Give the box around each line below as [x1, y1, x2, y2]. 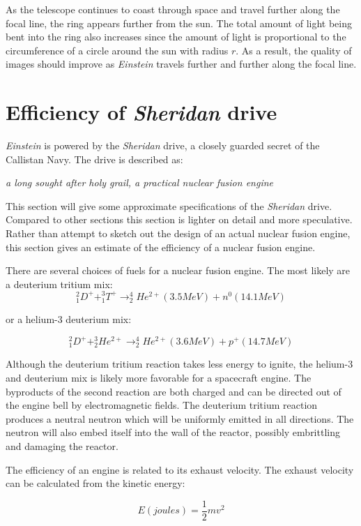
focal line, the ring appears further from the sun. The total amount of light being [6, 15, 353, 30]
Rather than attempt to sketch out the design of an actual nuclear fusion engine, [6, 226, 351, 241]
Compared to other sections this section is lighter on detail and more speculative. [6, 212, 353, 227]
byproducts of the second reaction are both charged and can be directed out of [6, 384, 341, 398]
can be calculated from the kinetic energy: [6, 476, 185, 490]
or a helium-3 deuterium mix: [6, 312, 132, 326]
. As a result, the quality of [236, 43, 352, 57]
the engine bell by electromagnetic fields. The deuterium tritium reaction [6, 398, 318, 412]
